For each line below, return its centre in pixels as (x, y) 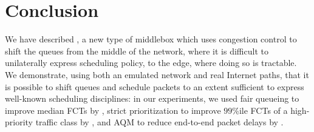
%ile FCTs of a (260, 110)
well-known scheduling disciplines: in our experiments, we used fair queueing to (152, 98)
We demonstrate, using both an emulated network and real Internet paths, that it (157, 74)
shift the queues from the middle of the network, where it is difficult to (137, 51)
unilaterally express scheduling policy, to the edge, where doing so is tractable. (151, 63)
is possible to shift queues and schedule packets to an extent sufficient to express (155, 86)
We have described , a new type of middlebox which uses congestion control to (151, 39)
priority (19, 122)
